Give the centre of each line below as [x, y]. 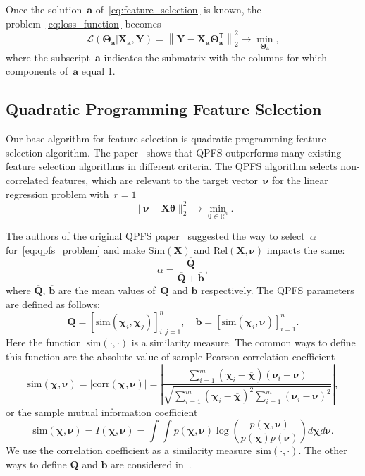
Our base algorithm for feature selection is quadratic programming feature [166, 139]
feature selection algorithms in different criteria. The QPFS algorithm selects [172, 166]
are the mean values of [107, 290]
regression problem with [57, 194]
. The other [323, 450]
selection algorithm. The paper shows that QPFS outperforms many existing [174, 152]
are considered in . [151, 464]
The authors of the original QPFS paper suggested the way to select [155, 236]
